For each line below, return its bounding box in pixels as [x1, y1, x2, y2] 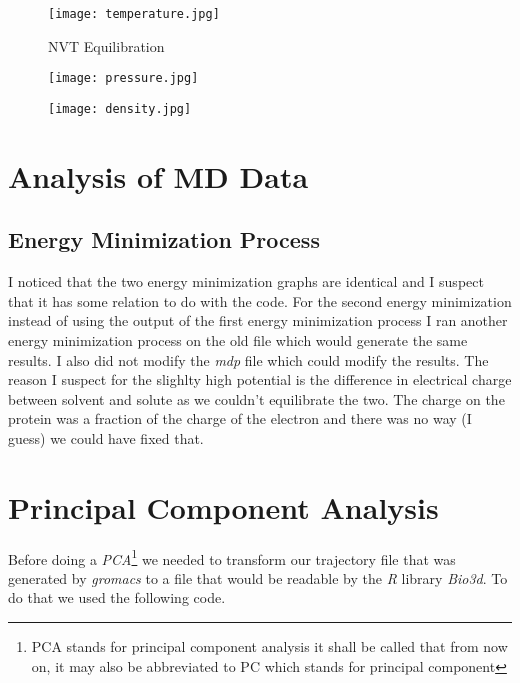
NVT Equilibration [48, 35, 165, 56]
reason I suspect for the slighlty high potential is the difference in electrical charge [8, 369, 512, 390]
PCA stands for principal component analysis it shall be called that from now [31, 636, 508, 657]
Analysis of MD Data [8, 155, 309, 196]
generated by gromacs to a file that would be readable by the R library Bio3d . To [8, 567, 508, 588]
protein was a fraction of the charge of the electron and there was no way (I [8, 408, 472, 429]
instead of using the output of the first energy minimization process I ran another [8, 310, 508, 331]
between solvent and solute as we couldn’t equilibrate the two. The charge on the [8, 388, 505, 409]
